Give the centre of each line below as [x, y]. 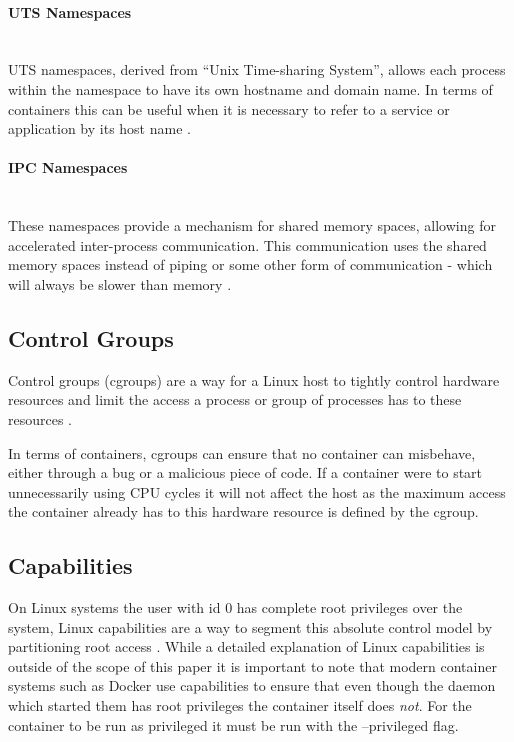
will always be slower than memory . [120, 283]
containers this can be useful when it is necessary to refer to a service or [229, 108]
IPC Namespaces [68, 167]
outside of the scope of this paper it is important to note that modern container [252, 665]
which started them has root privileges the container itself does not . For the [240, 705]
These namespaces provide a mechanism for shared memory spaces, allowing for [252, 225]
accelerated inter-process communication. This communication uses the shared [247, 244]
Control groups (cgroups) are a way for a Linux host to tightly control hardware [254, 379]
